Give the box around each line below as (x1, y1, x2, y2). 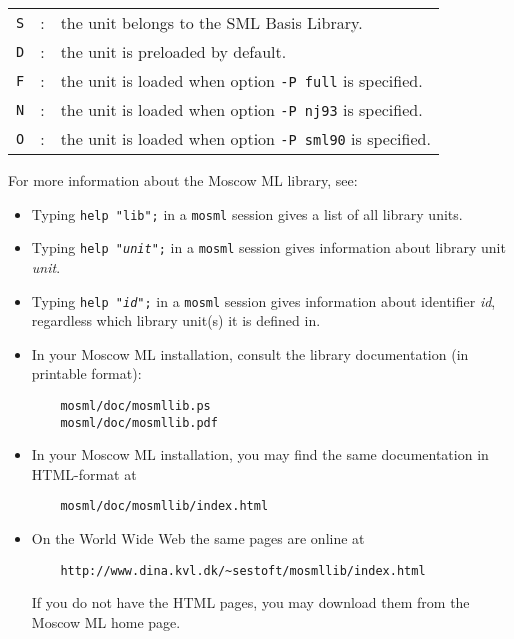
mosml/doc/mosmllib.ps (60, 398, 211, 413)
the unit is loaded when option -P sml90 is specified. (60, 127, 431, 150)
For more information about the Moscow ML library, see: (8, 170, 358, 190)
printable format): (31, 363, 142, 384)
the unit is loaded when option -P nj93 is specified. (60, 98, 423, 121)
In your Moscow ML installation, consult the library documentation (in (31, 343, 469, 364)
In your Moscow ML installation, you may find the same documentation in (31, 444, 489, 465)
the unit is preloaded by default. (60, 40, 287, 63)
